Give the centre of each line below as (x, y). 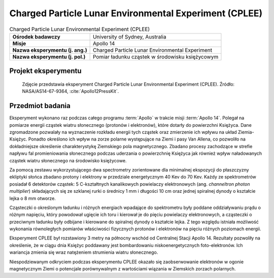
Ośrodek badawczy (36, 37)
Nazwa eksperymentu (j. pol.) (49, 57)
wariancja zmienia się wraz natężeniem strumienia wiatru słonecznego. (84, 252)
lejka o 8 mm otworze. (32, 198)
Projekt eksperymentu (45, 71)
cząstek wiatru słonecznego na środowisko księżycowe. (68, 160)
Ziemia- (246, 132)
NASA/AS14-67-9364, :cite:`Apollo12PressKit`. (71, 91)
